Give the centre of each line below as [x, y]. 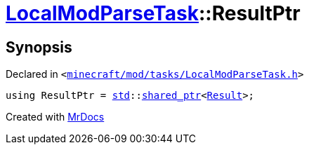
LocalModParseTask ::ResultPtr [153, 13]
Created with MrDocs [55, 117]
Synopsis [39, 47]
